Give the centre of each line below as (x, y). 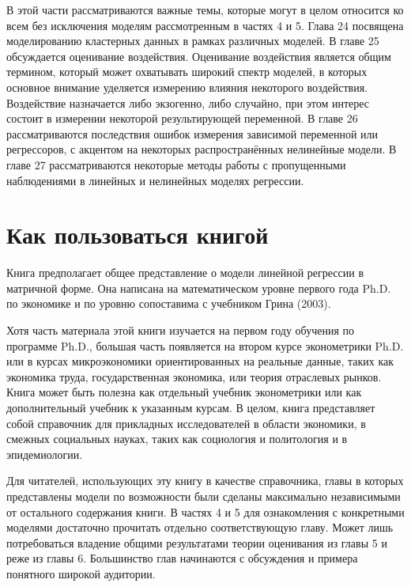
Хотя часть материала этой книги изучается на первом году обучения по (180, 330)
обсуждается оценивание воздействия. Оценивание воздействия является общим (199, 56)
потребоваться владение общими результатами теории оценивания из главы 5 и (197, 542)
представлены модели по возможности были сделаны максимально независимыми (204, 496)
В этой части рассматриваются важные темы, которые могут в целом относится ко (205, 9)
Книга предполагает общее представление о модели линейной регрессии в (185, 273)
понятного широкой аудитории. (81, 573)
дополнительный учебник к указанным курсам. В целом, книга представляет (191, 407)
